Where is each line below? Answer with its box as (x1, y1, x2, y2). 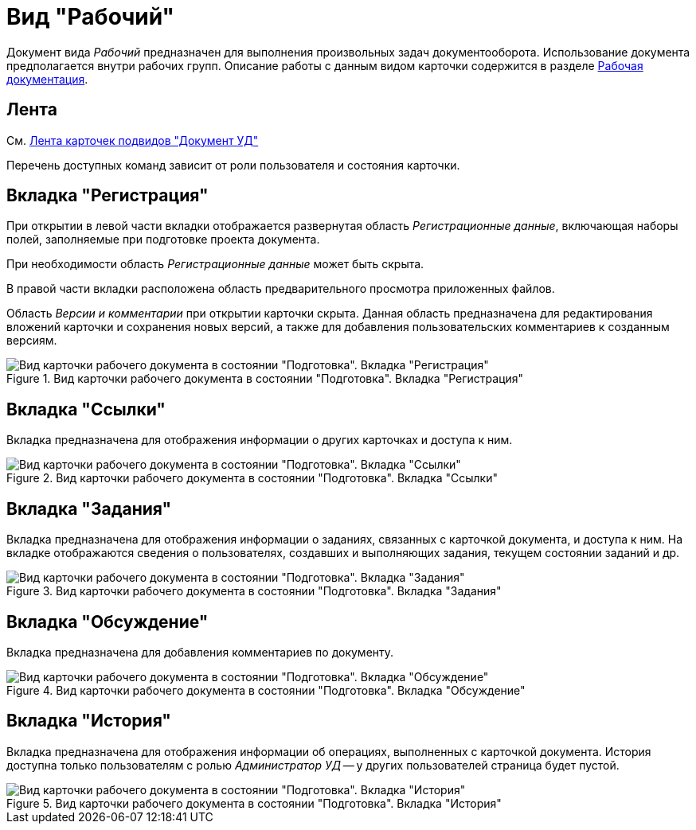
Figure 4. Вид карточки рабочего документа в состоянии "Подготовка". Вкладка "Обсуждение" (6, 683, 526, 697)
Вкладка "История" (6, 711, 171, 731)
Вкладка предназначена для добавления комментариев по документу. (6, 645, 394, 659)
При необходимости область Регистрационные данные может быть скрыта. (6, 257, 424, 271)
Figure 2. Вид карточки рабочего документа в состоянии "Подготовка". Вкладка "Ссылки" (6, 471, 499, 485)
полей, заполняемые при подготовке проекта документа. (6, 232, 320, 247)
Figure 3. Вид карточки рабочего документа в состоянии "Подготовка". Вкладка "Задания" (6, 584, 502, 598)
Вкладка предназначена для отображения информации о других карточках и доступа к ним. (6, 433, 513, 447)
